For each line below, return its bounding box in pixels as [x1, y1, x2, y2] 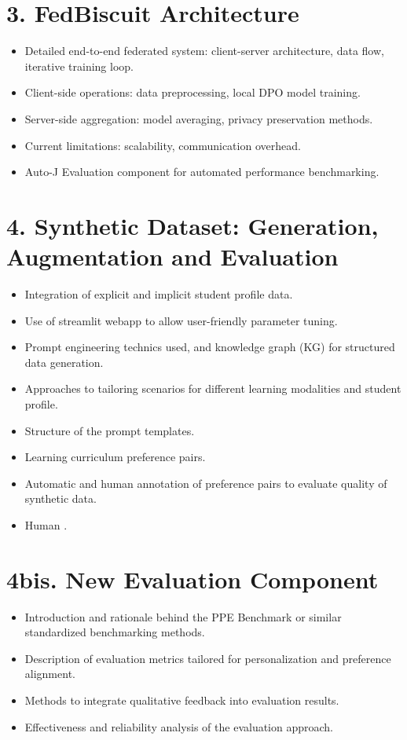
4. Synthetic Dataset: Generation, [6, 209, 379, 241]
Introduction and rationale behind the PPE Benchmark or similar [24, 608, 342, 625]
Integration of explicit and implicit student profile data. [24, 286, 293, 302]
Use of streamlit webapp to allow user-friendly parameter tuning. [24, 312, 338, 328]
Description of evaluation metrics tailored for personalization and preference [24, 650, 391, 666]
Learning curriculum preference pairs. [24, 449, 206, 465]
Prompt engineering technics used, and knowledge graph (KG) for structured [24, 339, 395, 355]
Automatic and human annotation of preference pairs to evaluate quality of [24, 474, 387, 491]
